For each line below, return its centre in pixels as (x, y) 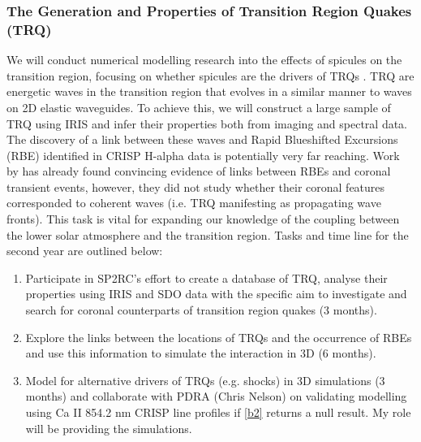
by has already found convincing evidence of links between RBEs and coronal (199, 171)
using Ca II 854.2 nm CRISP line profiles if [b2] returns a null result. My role (218, 412)
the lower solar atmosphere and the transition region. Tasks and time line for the (208, 234)
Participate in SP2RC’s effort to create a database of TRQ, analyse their (206, 277)
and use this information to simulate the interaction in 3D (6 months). (201, 353)
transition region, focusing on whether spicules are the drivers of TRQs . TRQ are (210, 75)
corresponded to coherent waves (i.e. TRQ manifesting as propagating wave (194, 203)
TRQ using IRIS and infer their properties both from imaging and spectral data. (207, 123)
